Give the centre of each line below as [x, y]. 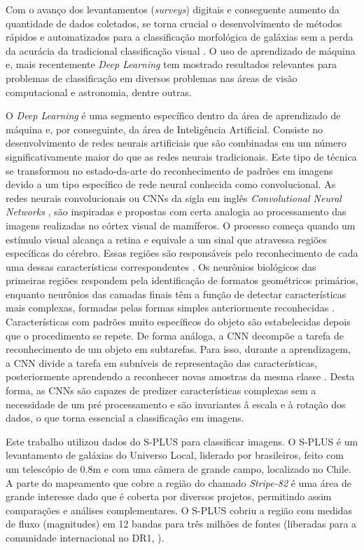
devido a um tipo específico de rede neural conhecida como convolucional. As [171, 184]
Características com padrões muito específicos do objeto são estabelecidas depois [178, 322]
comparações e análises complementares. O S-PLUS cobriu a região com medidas [179, 510]
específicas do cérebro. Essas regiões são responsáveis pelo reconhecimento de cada [182, 253]
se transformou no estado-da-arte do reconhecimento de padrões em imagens [169, 170]
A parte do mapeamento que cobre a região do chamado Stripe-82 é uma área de [179, 482]
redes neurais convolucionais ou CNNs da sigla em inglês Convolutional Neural [174, 197]
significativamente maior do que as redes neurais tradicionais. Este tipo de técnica [181, 156]
